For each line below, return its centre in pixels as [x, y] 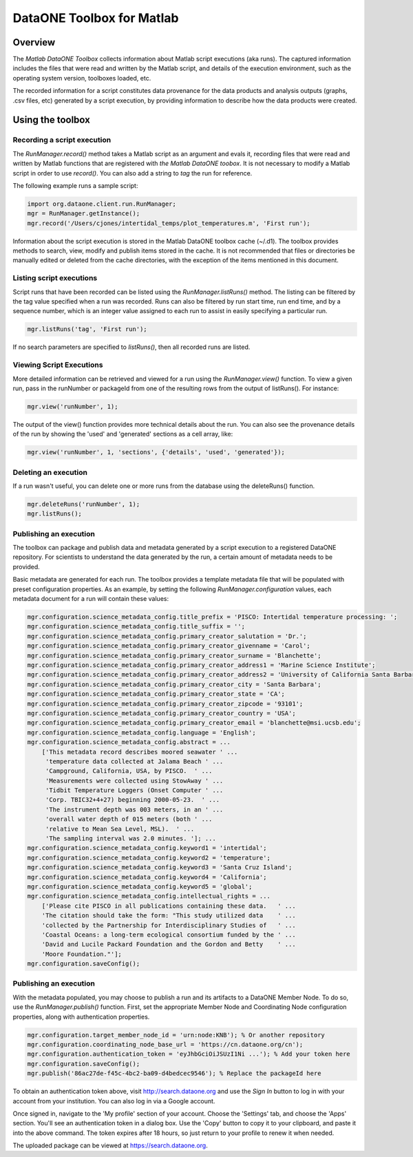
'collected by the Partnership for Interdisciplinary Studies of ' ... [169, 925]
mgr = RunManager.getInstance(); [84, 214]
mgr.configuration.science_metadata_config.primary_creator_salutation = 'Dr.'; [167, 636]
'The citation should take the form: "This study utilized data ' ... [169, 916]
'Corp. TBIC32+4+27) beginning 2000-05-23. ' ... [133, 800]
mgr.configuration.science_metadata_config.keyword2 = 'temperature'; [149, 858]
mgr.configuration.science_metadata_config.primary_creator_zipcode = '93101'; [165, 703]
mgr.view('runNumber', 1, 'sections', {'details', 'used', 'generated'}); [156, 452]
